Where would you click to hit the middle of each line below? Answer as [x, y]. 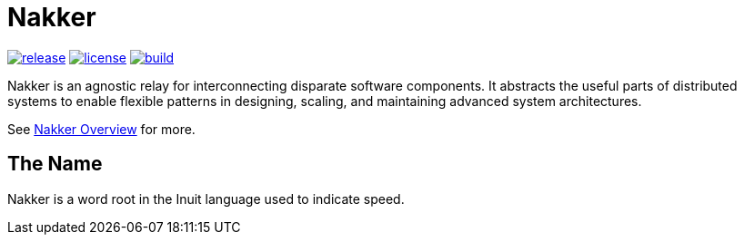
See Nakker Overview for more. [101, 129]
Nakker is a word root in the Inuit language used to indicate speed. [206, 198]
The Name [55, 164]
